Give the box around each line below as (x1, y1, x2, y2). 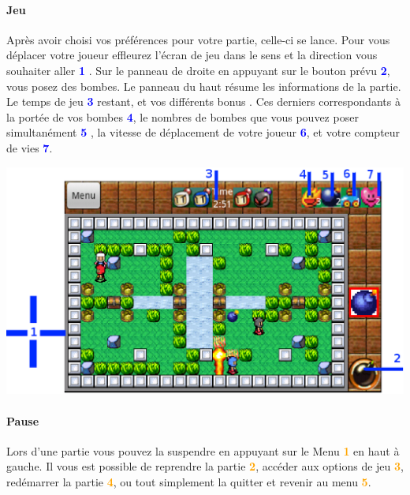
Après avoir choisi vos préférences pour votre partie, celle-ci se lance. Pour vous (6, 31, 390, 47)
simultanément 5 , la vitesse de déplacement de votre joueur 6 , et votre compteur (6, 124, 401, 141)
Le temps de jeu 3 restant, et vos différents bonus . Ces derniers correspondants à (6, 93, 401, 110)
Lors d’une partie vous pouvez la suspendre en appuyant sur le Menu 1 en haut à (6, 442, 400, 459)
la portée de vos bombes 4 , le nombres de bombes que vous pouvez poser (6, 108, 359, 125)
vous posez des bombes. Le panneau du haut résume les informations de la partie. (6, 77, 401, 94)
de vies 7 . (6, 139, 53, 156)
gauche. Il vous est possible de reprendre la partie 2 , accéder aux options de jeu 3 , (6, 458, 404, 474)
